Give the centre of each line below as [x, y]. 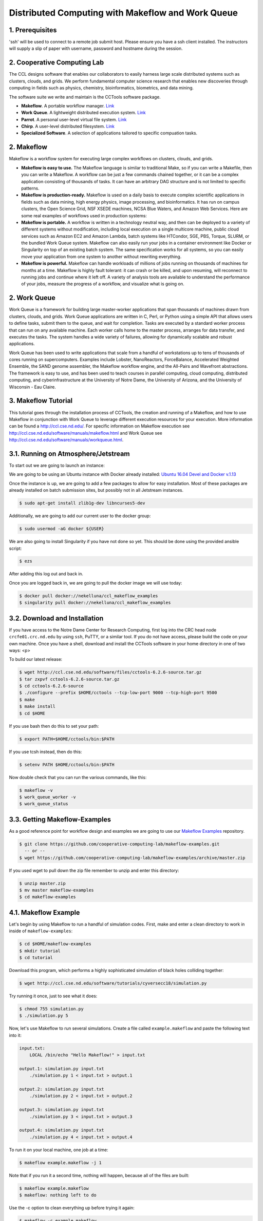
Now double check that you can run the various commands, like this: [78, 777]
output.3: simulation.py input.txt [62, 1110]
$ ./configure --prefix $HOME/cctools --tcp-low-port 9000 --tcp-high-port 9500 [118, 693]
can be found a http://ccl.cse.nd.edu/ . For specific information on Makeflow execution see [99, 426]
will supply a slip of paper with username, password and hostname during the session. [96, 48]
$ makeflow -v [36, 790]
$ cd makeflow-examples [48, 897]
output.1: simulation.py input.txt [62, 1069]
